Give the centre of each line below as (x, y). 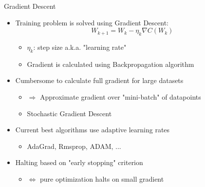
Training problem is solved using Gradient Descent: (92, 22)
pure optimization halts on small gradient (102, 178)
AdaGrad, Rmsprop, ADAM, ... (74, 146)
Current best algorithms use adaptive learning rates (93, 130)
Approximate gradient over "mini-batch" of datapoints (120, 96)
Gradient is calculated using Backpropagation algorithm (111, 64)
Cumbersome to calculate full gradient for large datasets (99, 80)
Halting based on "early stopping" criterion (79, 162)
